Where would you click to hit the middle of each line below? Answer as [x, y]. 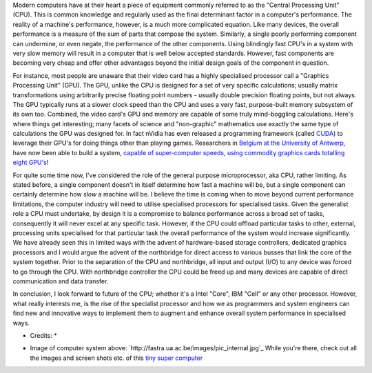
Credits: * [44, 335]
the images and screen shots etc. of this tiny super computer [116, 358]
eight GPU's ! [31, 163]
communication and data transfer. [61, 281]
